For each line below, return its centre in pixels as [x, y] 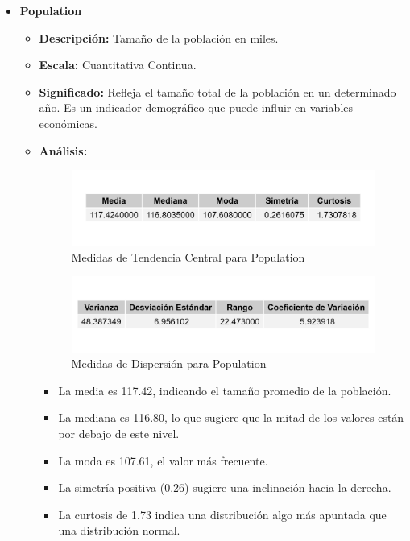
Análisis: [63, 150]
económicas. [68, 123]
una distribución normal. [119, 530]
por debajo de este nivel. [119, 433]
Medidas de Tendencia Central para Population [188, 256]
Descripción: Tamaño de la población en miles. [159, 37]
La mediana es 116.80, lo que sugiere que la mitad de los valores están [231, 417]
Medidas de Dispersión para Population [169, 363]
